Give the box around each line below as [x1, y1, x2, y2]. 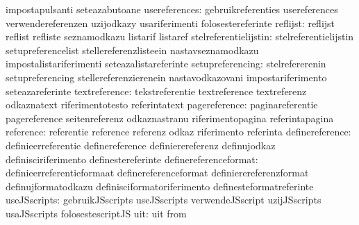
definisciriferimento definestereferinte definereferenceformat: [6, 151, 258, 166]
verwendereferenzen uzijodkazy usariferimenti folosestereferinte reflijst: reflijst [6, 15, 335, 30]
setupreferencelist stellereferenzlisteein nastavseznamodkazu [6, 42, 259, 57]
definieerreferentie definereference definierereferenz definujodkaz [6, 137, 276, 152]
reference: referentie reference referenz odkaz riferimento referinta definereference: [6, 124, 351, 139]
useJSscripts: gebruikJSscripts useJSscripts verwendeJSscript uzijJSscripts [6, 192, 322, 207]
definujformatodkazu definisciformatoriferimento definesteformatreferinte [6, 178, 314, 193]
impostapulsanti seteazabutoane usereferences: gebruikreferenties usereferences [6, 2, 338, 16]
